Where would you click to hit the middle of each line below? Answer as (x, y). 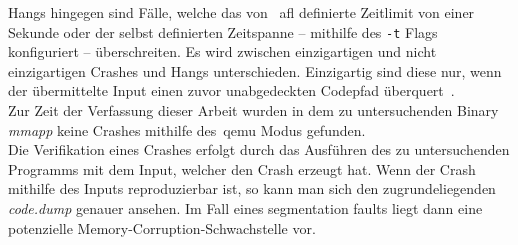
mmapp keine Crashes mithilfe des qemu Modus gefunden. (187, 129)
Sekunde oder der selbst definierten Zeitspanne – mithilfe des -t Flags (223, 31)
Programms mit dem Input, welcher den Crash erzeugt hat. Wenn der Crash (242, 168)
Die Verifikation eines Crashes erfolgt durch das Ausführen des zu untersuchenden (259, 149)
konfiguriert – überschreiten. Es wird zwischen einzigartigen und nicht (222, 51)
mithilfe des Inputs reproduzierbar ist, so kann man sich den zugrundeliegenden (252, 188)
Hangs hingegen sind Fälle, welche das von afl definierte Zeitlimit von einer (241, 12)
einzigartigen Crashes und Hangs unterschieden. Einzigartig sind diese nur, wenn (255, 70)
